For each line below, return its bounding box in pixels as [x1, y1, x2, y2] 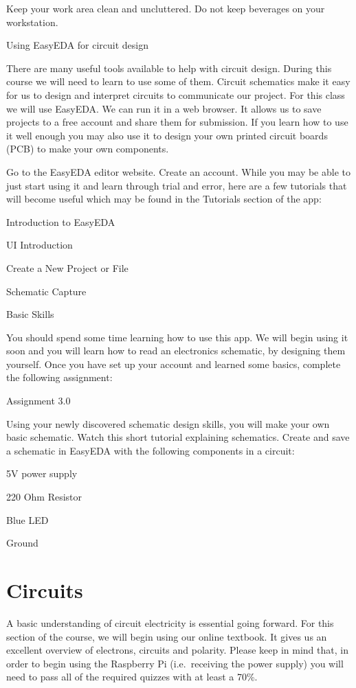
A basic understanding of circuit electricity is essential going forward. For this [6, 615, 334, 630]
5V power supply [6, 466, 78, 481]
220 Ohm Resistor [6, 490, 82, 504]
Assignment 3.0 [6, 393, 71, 408]
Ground [6, 536, 38, 550]
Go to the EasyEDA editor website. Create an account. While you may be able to [6, 164, 351, 179]
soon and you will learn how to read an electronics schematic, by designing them [6, 343, 346, 358]
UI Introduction [6, 238, 73, 252]
